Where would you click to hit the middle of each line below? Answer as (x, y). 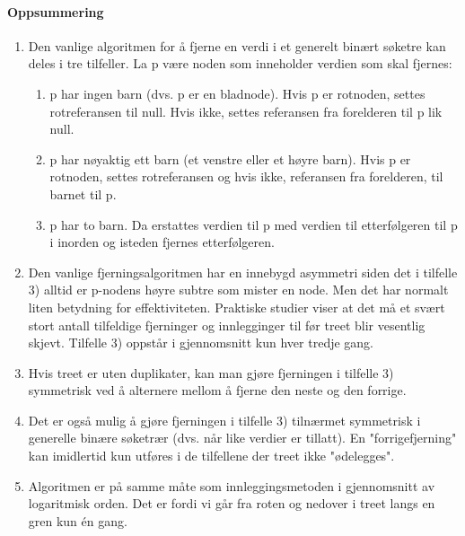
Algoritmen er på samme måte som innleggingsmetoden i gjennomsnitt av (232, 485)
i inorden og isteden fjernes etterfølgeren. (162, 242)
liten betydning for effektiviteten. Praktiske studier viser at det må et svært (237, 307)
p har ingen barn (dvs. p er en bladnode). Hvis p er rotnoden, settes (237, 93)
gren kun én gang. (78, 520)
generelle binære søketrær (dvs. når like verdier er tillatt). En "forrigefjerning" (242, 438)
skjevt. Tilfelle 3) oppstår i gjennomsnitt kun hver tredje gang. (201, 343)
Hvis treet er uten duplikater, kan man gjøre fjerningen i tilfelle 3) (211, 372)
